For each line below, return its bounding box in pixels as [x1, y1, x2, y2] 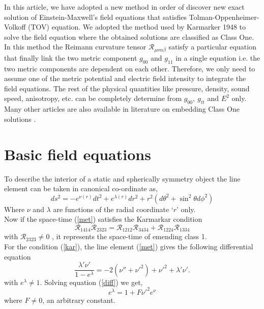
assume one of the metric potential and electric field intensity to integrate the [4, 73, 246, 84]
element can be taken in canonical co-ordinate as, [4, 183, 158, 194]
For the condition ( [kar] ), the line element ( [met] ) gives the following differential [4, 241, 253, 251]
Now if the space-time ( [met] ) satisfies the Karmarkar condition [4, 214, 202, 224]
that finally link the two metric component [4, 52, 137, 63]
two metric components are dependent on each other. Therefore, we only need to [4, 63, 255, 73]
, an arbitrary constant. [42, 294, 115, 305]
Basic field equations [4, 143, 151, 164]
